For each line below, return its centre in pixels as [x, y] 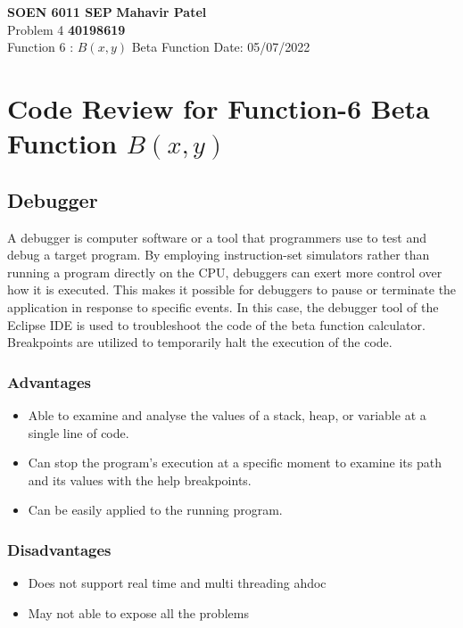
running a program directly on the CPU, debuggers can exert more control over [225, 272]
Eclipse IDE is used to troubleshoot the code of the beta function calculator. [216, 324]
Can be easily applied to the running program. [155, 510]
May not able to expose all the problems [138, 612]
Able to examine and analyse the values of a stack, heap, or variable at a [227, 414]
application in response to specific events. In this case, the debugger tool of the [223, 306]
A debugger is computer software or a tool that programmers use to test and [217, 237]
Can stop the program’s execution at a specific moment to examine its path [235, 463]
